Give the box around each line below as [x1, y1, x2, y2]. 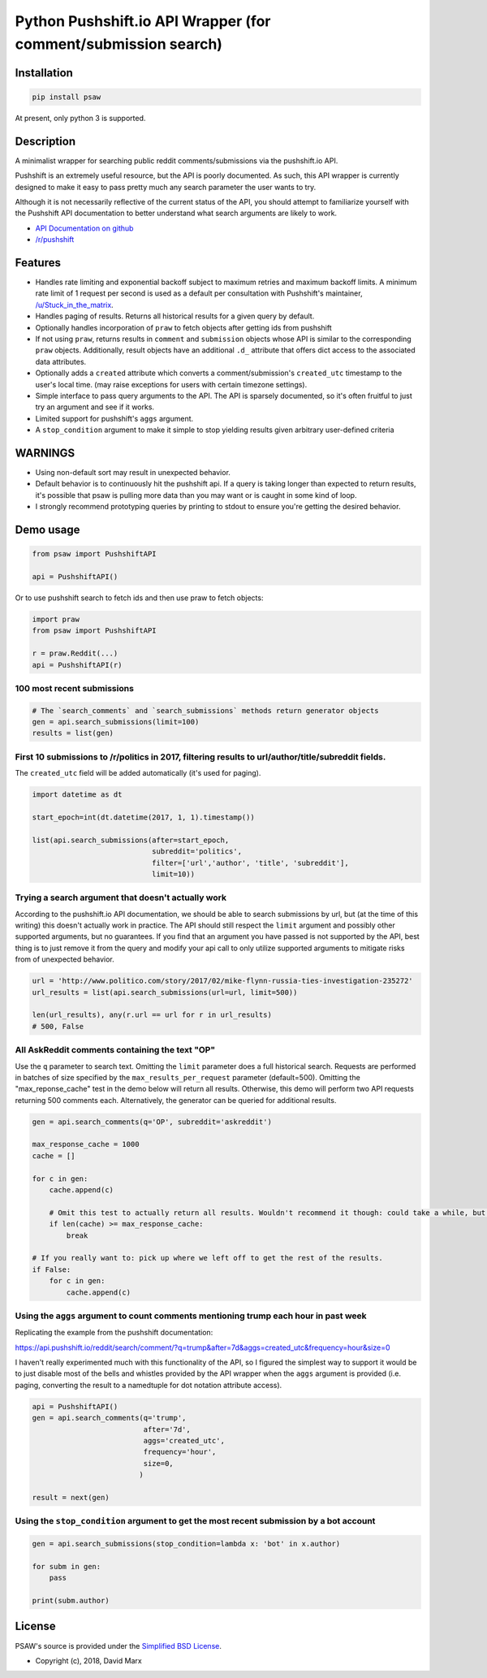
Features [15, 256, 61, 270]
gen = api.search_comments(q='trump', [32, 1413, 187, 1423]
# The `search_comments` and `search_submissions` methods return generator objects [32, 706, 379, 715]
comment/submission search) [15, 35, 223, 53]
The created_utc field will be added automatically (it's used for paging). [15, 768, 261, 778]
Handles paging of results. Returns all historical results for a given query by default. [35, 311, 315, 321]
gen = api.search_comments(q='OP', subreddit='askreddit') [32, 1117, 272, 1127]
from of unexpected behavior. [15, 954, 114, 964]
